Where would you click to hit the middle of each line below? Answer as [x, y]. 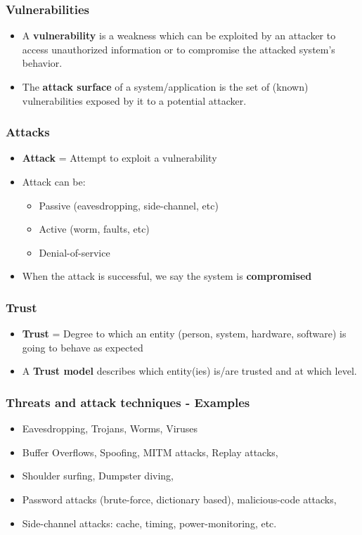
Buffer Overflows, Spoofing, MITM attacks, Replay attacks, [150, 452]
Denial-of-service [75, 252]
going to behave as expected [83, 347]
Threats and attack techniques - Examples [128, 402]
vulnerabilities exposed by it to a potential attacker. [134, 100]
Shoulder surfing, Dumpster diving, [98, 476]
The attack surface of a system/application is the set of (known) [165, 86]
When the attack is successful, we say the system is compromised [167, 276]
